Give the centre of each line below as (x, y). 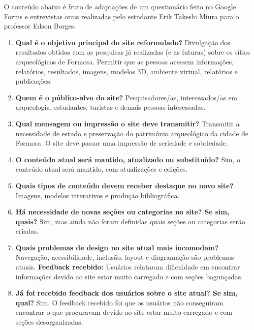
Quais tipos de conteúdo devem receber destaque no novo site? (125, 185)
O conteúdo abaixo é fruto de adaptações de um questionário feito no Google (120, 6)
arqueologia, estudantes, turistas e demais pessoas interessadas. (111, 107)
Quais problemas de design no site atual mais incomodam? (117, 247)
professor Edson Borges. (40, 26)
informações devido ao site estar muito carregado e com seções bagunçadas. (129, 276)
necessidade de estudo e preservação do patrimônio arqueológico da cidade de (132, 133)
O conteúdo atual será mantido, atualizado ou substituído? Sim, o (128, 159)
